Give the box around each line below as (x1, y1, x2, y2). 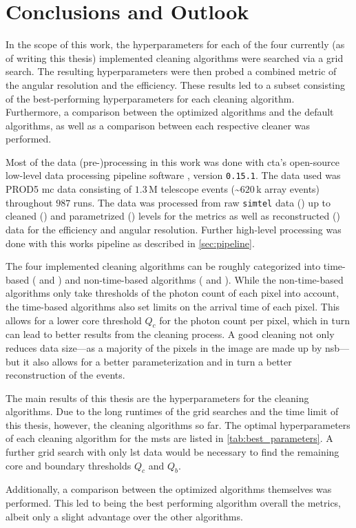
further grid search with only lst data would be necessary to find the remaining (6, 445, 339, 459)
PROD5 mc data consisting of (6, 182, 132, 196)
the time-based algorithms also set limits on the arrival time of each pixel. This (6, 299, 340, 313)
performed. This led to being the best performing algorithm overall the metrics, (6, 496, 342, 510)
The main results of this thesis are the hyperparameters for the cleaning (6, 390, 309, 405)
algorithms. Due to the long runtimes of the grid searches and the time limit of (6, 404, 339, 419)
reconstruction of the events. (6, 368, 125, 382)
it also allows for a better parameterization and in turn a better (23, 354, 292, 368)
